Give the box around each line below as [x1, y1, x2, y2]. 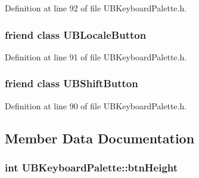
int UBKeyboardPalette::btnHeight [5, 159, 178, 174]
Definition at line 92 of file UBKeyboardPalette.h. [5, 2, 187, 14]
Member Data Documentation [5, 128, 195, 147]
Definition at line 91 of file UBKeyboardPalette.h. [5, 50, 187, 63]
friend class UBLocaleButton [5, 27, 147, 42]
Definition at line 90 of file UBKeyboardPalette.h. [5, 99, 187, 112]
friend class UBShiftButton [5, 76, 138, 91]
